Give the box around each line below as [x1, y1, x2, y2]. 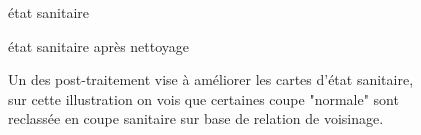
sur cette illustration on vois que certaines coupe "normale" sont [8, 88, 399, 109]
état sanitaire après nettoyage [8, 35, 190, 56]
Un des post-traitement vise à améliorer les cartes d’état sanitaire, [8, 69, 414, 90]
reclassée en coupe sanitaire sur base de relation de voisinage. [8, 108, 384, 129]
